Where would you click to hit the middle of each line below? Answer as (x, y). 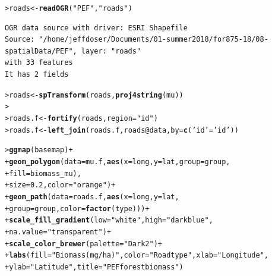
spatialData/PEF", (41, 51)
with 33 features (39, 63)
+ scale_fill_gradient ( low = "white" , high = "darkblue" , (109, 220)
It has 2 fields (37, 75)
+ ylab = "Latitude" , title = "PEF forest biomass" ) (94, 267)
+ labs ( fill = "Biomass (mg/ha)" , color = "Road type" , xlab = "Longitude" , (137, 255)
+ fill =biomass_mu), (43, 173)
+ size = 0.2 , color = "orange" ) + (60, 185)
